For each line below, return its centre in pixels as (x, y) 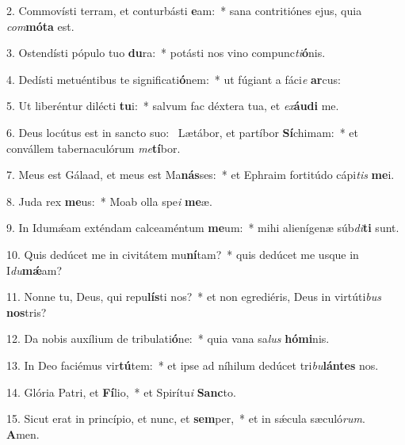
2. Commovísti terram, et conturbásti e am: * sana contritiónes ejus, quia (184, 10)
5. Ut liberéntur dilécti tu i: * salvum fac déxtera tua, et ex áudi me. (173, 106)
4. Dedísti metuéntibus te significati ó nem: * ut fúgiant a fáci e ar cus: (174, 79)
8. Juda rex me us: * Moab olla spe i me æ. (109, 201)
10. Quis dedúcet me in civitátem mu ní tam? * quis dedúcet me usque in (183, 254)
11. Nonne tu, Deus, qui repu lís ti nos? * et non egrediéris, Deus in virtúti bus (194, 297)
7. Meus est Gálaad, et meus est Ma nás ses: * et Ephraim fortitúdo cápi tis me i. (201, 175)
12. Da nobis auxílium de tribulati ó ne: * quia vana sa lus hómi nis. (168, 339)
